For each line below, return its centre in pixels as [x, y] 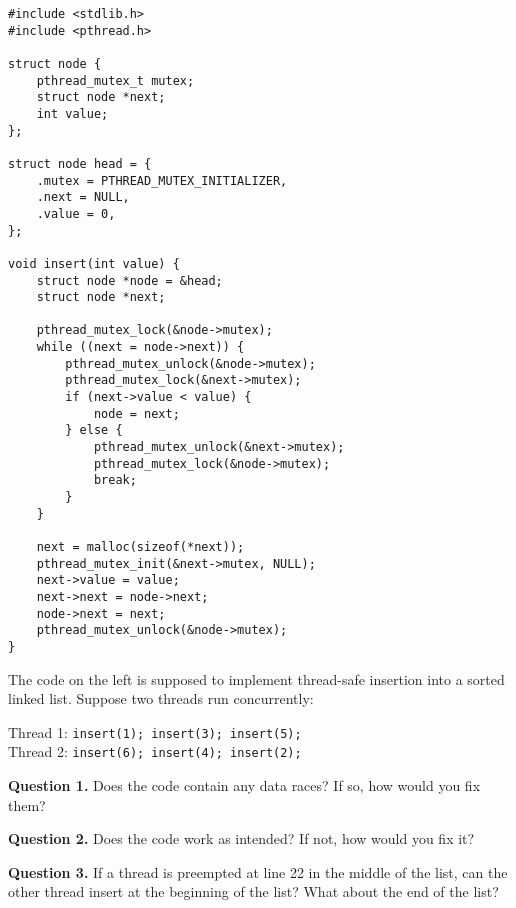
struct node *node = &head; [129, 280]
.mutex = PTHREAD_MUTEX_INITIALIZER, [162, 180]
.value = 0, [76, 213]
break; [115, 480]
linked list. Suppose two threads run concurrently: [161, 698]
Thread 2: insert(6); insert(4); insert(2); [155, 751]
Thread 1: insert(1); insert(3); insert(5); [155, 731]
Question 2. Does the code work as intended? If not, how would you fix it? [241, 838]
